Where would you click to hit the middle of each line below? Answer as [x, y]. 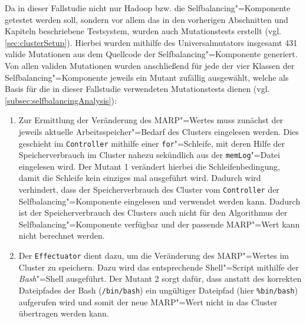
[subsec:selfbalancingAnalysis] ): [61, 100]
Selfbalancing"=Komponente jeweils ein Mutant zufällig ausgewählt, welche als [147, 77]
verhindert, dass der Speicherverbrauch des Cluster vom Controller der [149, 189]
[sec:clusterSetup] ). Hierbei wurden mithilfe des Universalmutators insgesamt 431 [151, 42]
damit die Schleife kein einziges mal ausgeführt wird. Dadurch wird [140, 178]
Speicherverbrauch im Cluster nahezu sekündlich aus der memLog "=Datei [149, 155]
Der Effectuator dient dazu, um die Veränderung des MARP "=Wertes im [154, 256]
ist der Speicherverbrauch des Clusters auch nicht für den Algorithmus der [153, 212]
